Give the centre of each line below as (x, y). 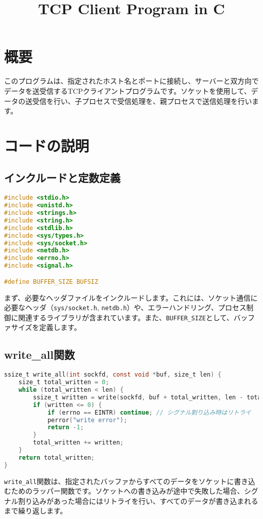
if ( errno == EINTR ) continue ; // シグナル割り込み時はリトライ (149, 412)
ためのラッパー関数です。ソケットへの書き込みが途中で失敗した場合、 (127, 491)
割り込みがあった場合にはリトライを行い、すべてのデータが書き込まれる (138, 501)
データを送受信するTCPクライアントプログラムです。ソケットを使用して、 (128, 90)
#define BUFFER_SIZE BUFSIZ (51, 282)
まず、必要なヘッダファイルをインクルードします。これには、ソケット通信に (131, 297)
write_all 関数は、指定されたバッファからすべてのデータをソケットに (119, 481)
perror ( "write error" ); (87, 420)
